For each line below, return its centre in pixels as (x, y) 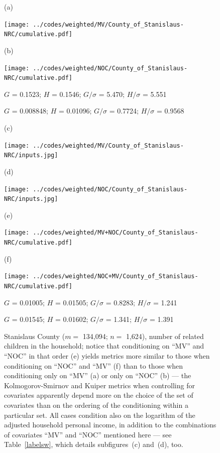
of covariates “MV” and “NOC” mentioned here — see (88, 434)
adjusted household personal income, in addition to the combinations (110, 425)
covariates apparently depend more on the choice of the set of (99, 395)
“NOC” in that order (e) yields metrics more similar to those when (107, 356)
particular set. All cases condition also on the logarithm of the (100, 415)
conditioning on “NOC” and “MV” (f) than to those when (93, 365)
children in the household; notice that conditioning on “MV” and (104, 346)
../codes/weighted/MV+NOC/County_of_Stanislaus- (116, 233)
